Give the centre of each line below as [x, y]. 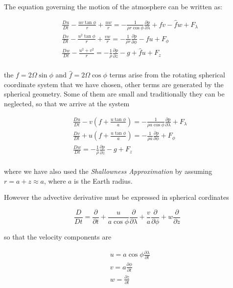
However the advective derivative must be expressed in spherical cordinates [116, 197]
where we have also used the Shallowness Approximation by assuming [108, 171]
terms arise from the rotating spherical [167, 75]
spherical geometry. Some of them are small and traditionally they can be [114, 94]
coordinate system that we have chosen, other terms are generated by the [114, 84]
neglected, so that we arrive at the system [67, 104]
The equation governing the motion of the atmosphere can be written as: [113, 6]
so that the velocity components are [58, 237]
